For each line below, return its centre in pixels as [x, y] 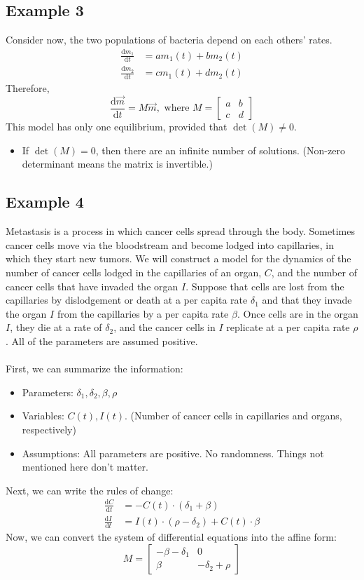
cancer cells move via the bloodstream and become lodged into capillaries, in [170, 244]
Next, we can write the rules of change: [90, 490]
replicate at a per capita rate [288, 327]
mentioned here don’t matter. [85, 467]
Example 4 [45, 202]
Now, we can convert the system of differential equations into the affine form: [171, 537]
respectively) [49, 429]
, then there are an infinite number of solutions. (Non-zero [220, 150]
